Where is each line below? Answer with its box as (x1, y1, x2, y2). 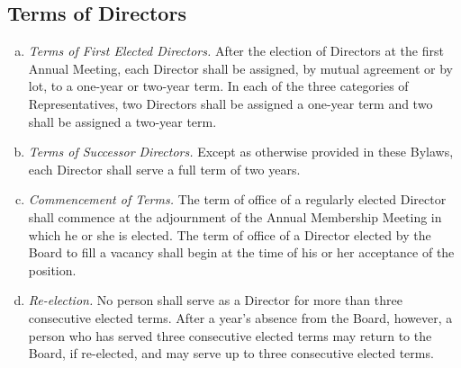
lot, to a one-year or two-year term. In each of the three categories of (28, 76, 409, 95)
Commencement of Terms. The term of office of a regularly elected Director (28, 190, 447, 209)
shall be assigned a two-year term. (28, 112, 217, 130)
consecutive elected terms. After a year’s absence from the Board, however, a (28, 308, 453, 327)
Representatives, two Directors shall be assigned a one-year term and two (28, 94, 433, 112)
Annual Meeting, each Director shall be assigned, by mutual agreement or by (28, 58, 453, 77)
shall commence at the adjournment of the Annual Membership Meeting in (28, 207, 442, 226)
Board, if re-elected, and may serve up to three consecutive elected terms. (28, 344, 434, 363)
